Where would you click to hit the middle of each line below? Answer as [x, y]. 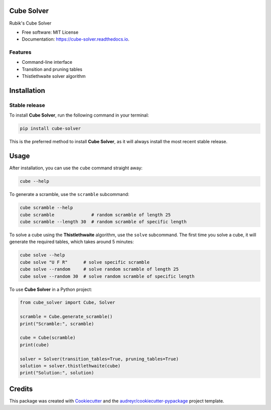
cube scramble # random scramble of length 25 [95, 215]
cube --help [35, 181]
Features [20, 52]
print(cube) [35, 345]
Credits [21, 389]
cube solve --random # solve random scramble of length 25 [99, 269]
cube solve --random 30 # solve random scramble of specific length [107, 276]
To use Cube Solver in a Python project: [51, 289]
